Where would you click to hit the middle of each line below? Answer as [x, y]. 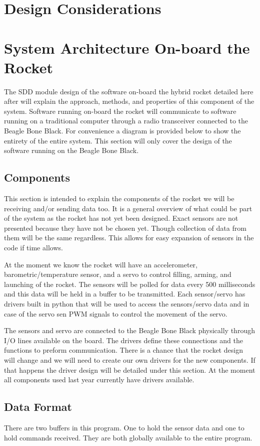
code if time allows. [33, 248]
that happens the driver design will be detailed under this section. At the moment [130, 369]
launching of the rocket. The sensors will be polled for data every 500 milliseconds [130, 284]
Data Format [38, 407]
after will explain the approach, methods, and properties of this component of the [129, 101]
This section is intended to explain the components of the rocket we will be [119, 198]
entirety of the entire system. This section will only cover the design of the [118, 140]
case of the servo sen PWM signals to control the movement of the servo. [116, 313]
